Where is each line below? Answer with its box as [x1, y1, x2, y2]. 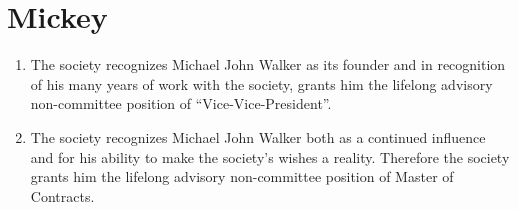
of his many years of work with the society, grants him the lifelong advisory [30, 73, 493, 94]
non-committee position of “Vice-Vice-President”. [30, 93, 332, 114]
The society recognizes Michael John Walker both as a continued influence [30, 126, 486, 147]
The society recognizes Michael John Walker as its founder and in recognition [30, 54, 506, 75]
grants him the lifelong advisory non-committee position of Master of [30, 166, 454, 187]
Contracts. [30, 185, 95, 206]
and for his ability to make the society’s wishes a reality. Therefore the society [30, 146, 510, 167]
